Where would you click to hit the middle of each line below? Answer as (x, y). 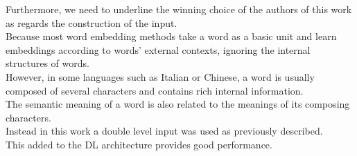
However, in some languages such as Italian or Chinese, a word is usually (160, 76)
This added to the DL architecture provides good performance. (139, 144)
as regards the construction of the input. (92, 22)
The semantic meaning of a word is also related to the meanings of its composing (178, 104)
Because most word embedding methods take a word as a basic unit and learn (171, 36)
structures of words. (47, 63)
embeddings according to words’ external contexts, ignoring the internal (158, 49)
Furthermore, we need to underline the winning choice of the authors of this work (179, 9)
